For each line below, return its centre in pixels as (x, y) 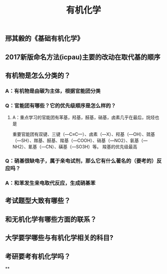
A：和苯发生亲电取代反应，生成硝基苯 (50, 183)
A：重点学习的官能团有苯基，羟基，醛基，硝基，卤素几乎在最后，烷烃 (83, 117)
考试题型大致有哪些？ (38, 201)
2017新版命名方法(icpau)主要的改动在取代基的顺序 (83, 57)
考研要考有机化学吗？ (38, 256)
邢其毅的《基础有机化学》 (44, 39)
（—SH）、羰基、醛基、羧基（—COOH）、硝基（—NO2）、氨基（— (80, 141)
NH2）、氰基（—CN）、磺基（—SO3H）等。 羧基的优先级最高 (75, 147)
